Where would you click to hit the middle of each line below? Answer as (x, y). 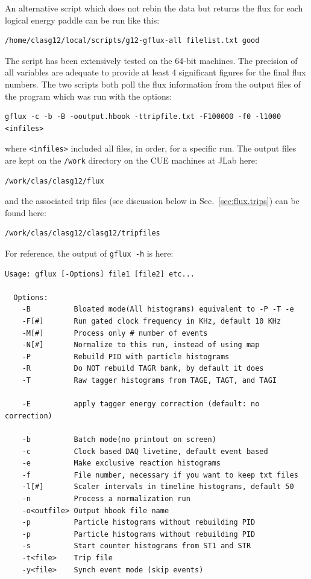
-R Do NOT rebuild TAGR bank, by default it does (143, 369)
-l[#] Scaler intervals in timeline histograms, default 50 (158, 487)
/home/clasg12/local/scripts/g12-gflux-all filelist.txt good (132, 41)
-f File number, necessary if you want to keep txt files (160, 475)
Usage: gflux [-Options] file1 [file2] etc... (100, 274)
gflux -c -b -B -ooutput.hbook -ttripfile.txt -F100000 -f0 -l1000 (143, 117)
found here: (26, 212)
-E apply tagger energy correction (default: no (141, 404)
